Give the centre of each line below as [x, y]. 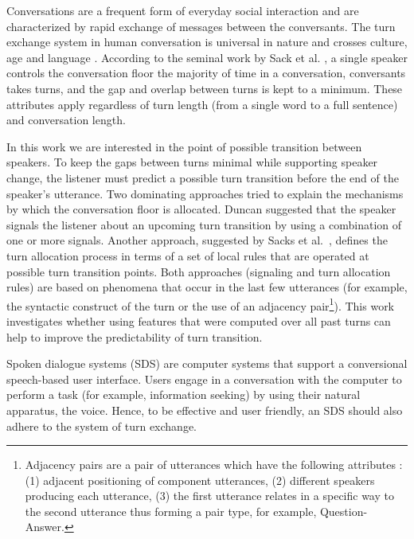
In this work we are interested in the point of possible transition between [184, 146]
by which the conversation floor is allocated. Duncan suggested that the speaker [201, 209]
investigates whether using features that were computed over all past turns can [199, 320]
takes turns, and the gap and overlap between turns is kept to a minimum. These [205, 88]
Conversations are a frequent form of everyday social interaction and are [183, 10]
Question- [344, 511]
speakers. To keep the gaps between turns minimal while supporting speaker [192, 162]
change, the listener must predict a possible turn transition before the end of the [203, 177]
